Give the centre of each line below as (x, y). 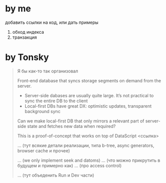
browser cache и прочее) (44, 151)
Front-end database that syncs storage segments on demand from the (89, 80)
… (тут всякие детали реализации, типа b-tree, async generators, (86, 145)
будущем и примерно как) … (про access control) (69, 165)
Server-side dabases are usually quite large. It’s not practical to (89, 95)
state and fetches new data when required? (71, 126)
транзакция (25, 37)
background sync (43, 111)
